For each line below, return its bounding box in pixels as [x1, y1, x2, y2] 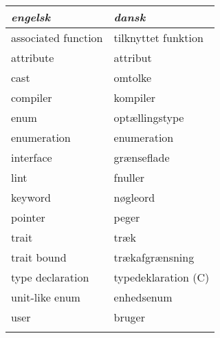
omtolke [113, 70, 152, 85]
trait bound [11, 249, 67, 265]
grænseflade [113, 149, 170, 165]
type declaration [11, 269, 89, 285]
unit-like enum [11, 289, 80, 305]
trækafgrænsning [113, 249, 195, 265]
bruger [113, 309, 145, 325]
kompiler [113, 89, 156, 105]
